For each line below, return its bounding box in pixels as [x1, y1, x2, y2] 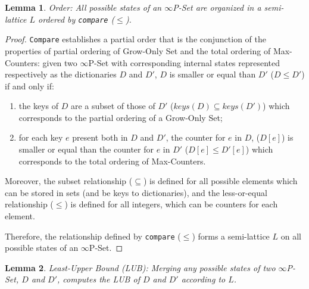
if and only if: [5, 79, 54, 92]
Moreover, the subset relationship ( [5, 175, 133, 187]
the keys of [18, 100, 58, 112]
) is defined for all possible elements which [143, 175, 298, 187]
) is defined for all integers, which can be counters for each [64, 198, 278, 210]
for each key [18, 131, 63, 144]
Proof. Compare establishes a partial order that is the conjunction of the [5, 33, 267, 45]
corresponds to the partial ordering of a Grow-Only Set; [18, 111, 223, 123]
